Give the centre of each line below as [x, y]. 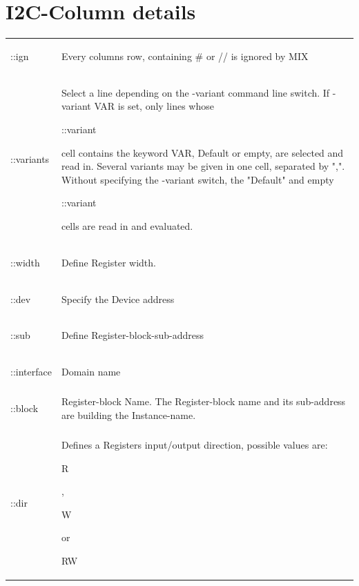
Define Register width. [108, 262]
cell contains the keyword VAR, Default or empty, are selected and [202, 152]
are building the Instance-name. [128, 414]
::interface [31, 372]
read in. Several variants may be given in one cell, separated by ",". [203, 166]
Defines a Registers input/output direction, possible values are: [194, 444]
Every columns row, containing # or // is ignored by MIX [185, 56]
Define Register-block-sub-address [133, 335]
